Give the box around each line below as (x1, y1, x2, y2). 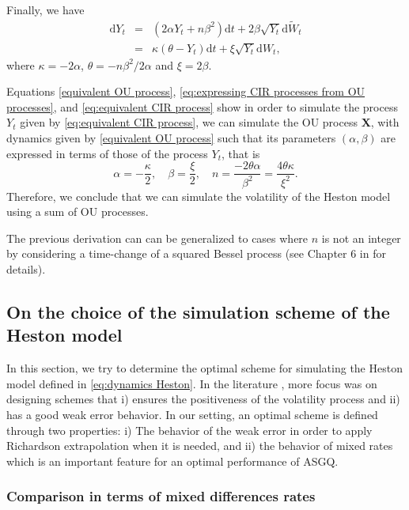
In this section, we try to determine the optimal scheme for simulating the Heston (6, 360, 403, 376)
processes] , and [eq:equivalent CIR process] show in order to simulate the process (6, 98, 398, 115)
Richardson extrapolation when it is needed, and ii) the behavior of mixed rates (6, 437, 393, 454)
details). (6, 261, 46, 277)
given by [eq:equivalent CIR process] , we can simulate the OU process (20, 114, 358, 130)
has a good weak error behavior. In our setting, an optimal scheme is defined (6, 406, 378, 422)
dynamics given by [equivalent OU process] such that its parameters (6, 130, 336, 146)
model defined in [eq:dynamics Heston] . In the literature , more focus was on (6, 375, 377, 391)
